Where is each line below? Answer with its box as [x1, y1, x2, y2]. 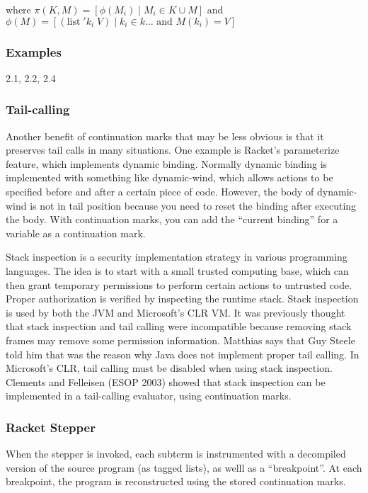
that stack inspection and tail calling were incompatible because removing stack [6, 319, 352, 334]
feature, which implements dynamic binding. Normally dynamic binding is [6, 156, 328, 171]
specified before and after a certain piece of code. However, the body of [6, 184, 314, 198]
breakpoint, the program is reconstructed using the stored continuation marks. [6, 474, 346, 489]
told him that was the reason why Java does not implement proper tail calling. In [6, 346, 360, 361]
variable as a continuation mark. [6, 225, 146, 240]
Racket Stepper [6, 418, 96, 436]
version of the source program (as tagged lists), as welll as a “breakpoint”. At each [6, 460, 362, 475]
